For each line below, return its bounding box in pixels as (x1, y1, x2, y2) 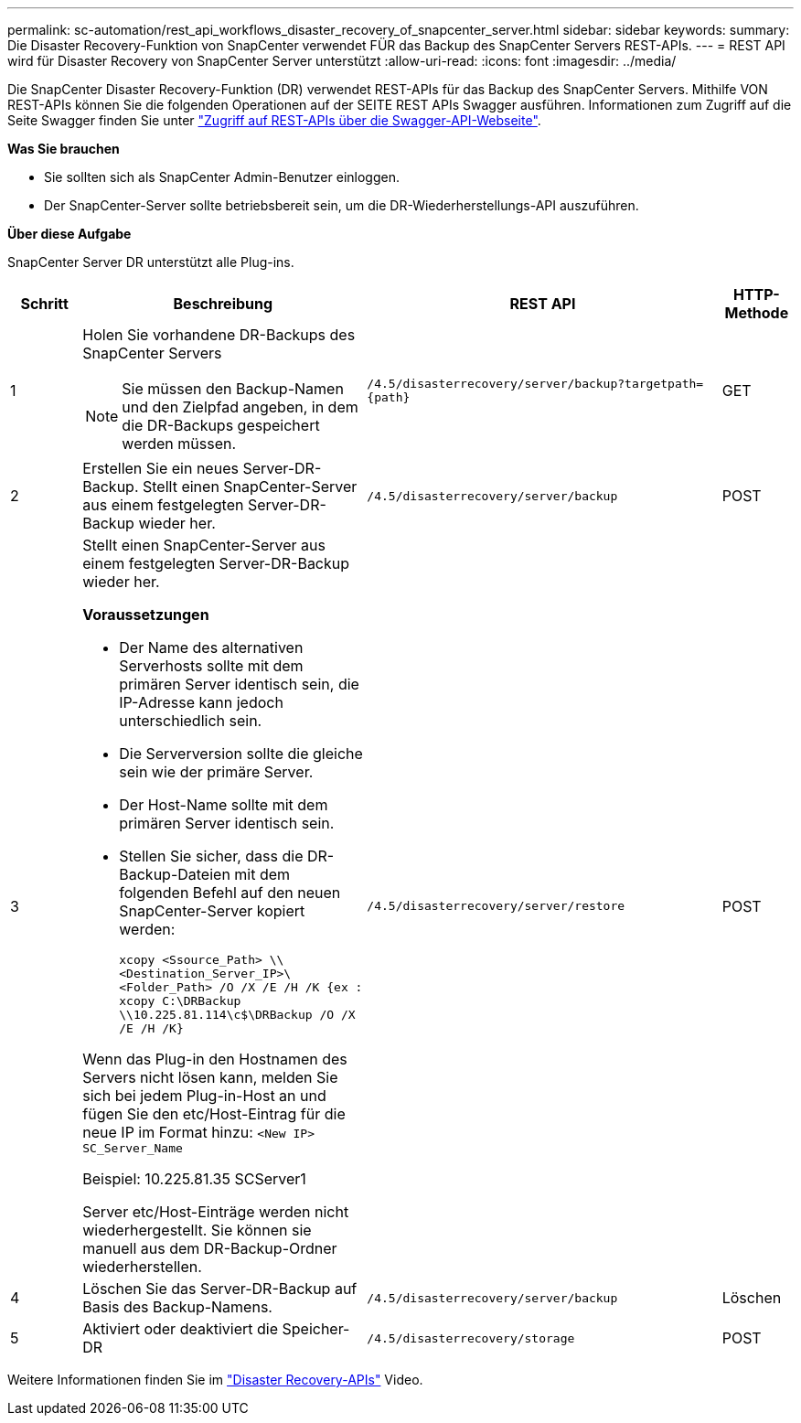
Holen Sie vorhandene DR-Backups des (82, 326, 356, 344)
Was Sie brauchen (7, 141, 120, 156)
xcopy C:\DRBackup (119, 994, 241, 1008)
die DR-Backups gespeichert (122, 416, 320, 434)
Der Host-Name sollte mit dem (119, 796, 328, 814)
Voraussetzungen (82, 605, 209, 624)
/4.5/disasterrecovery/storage (367, 1331, 575, 1345)
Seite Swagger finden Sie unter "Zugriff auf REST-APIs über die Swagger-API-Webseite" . (7, 112, 541, 128)
